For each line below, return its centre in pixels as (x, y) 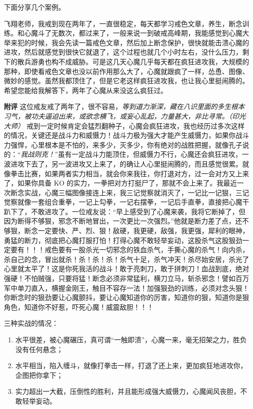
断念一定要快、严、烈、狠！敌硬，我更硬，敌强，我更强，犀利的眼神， (136, 231)
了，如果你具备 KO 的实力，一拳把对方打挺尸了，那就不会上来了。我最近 (121, 183)
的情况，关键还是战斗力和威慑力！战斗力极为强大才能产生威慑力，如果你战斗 (126, 135)
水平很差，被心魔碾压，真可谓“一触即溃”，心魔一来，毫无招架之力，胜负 (131, 339)
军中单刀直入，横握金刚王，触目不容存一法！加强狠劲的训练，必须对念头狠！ (126, 288)
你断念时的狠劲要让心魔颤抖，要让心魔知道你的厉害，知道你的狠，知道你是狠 (126, 297)
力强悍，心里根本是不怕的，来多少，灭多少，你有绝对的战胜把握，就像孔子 (123, 144)
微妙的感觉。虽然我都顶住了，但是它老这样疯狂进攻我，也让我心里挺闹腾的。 (126, 81)
